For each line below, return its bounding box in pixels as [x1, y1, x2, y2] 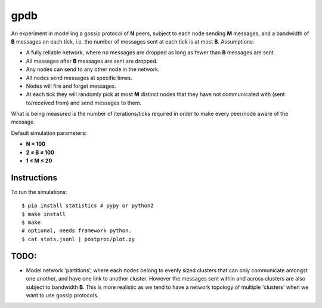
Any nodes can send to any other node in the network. [26, 66, 160, 73]
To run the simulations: [11, 188, 67, 195]
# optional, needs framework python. [21, 227, 132, 234]
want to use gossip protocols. [26, 291, 99, 298]
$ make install [21, 211, 66, 217]
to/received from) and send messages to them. [26, 99, 142, 106]
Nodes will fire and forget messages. [26, 82, 116, 90]
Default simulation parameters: [11, 129, 87, 137]
